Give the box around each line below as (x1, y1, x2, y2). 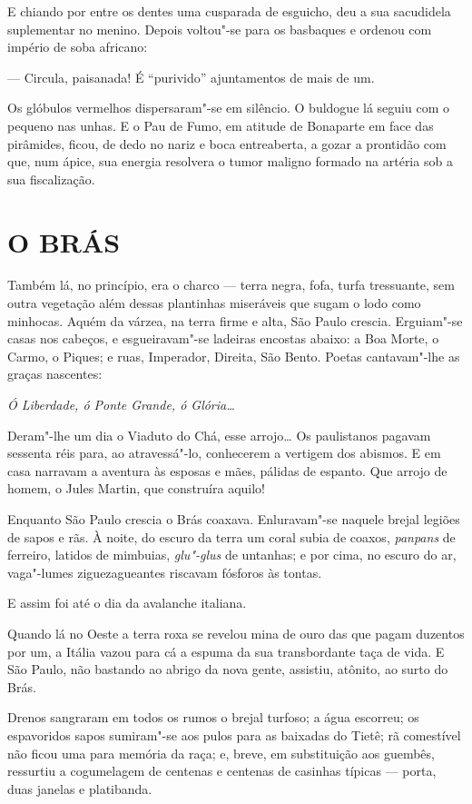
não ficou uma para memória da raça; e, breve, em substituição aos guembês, (7, 743, 435, 762)
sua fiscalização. (7, 169, 95, 188)
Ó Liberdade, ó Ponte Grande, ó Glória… (7, 395, 235, 414)
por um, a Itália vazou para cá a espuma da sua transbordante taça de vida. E (7, 641, 445, 660)
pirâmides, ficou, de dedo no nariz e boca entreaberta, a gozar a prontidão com (7, 134, 447, 153)
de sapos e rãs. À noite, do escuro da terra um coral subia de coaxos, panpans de (7, 527, 456, 546)
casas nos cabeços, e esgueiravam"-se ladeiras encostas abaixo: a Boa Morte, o (7, 329, 439, 348)
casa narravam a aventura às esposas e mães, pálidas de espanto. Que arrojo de (7, 461, 447, 480)
